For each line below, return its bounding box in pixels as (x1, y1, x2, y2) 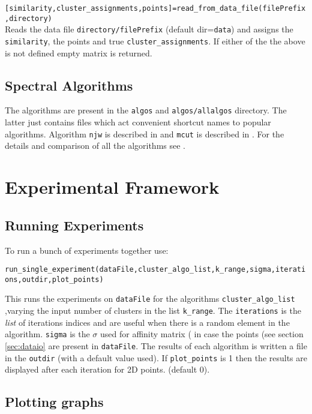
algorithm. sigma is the (5, 328, 90, 340)
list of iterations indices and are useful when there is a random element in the (5, 316, 290, 328)
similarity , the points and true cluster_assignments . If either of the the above (5, 34, 305, 47)
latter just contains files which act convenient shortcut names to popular (5, 116, 271, 128)
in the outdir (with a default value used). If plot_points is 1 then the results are (5, 351, 307, 364)
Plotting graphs (5, 392, 104, 411)
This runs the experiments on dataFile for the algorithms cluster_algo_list (5, 292, 295, 305)
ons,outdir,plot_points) (5, 275, 104, 284)
